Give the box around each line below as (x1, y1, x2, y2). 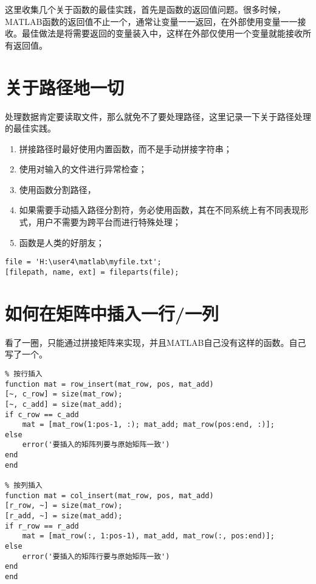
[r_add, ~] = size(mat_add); (5, 512, 123, 521)
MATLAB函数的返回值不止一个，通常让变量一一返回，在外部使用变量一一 (5, 15, 298, 27)
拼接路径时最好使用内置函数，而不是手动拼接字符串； (19, 142, 232, 155)
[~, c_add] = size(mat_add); (5, 399, 123, 409)
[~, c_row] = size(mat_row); (5, 390, 123, 399)
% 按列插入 (5, 481, 43, 490)
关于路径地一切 (5, 74, 125, 99)
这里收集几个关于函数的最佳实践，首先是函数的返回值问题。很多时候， (5, 3, 286, 15)
